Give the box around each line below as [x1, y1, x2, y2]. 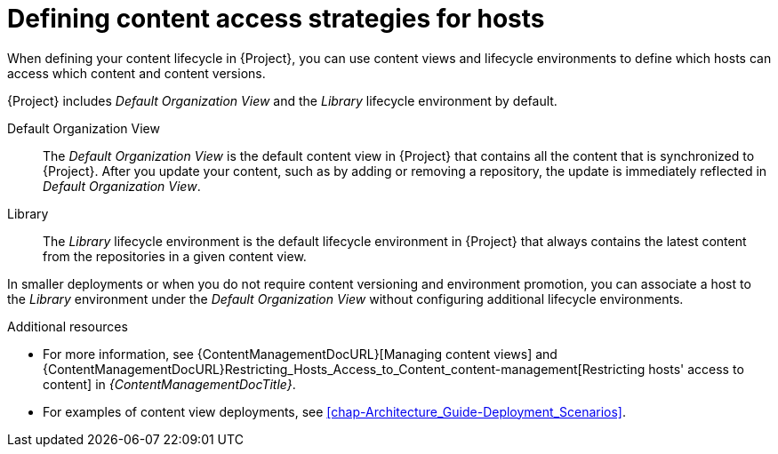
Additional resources [7, 318, 128, 334]
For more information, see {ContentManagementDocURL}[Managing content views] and [43, 346, 557, 362]
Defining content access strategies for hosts [7, 4, 545, 34]
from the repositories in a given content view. [43, 248, 307, 264]
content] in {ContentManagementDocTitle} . [43, 376, 296, 392]
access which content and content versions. [7, 65, 266, 81]
